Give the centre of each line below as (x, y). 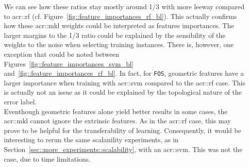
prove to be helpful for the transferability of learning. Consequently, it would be (123, 130)
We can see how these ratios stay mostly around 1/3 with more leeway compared (124, 6)
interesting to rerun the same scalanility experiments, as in (91, 140)
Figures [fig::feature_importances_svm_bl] (69, 63)
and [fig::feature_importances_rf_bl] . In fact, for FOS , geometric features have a (124, 73)
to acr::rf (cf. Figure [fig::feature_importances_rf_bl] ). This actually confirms (120, 16)
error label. (20, 101)
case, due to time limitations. (47, 159)
